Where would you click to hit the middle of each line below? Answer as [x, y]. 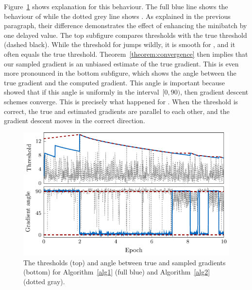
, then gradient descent [214, 92]
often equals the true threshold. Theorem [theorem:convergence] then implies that [126, 54]
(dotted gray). [44, 281]
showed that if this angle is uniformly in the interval [82, 92]
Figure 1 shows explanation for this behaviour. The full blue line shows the [116, 6]
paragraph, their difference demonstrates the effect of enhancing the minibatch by [126, 25]
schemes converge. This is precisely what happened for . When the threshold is [121, 101]
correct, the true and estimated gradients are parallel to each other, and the [117, 111]
